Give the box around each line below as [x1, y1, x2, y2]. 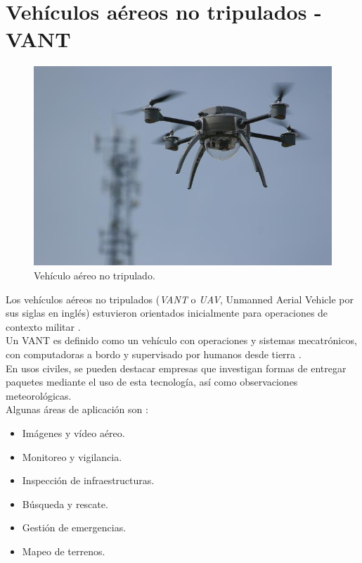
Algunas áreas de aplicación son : [6, 402, 148, 417]
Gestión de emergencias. [22, 520, 127, 535]
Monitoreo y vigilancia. [22, 449, 122, 464]
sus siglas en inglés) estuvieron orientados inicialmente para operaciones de [6, 305, 328, 320]
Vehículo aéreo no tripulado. [34, 267, 155, 282]
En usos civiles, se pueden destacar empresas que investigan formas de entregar [6, 360, 347, 375]
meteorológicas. [6, 388, 72, 403]
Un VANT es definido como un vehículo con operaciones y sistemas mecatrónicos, [6, 333, 357, 348]
